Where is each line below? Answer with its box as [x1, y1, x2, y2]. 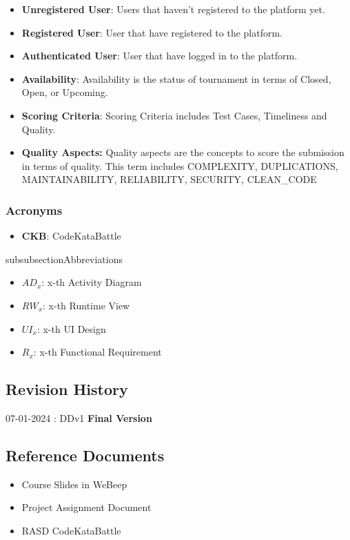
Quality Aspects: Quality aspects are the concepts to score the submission [21, 145, 344, 160]
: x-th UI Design [37, 321, 106, 336]
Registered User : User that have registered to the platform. [21, 25, 282, 39]
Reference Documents [6, 444, 165, 465]
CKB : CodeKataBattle [21, 229, 121, 243]
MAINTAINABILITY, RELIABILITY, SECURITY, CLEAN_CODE [21, 172, 317, 186]
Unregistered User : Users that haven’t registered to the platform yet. [21, 2, 325, 16]
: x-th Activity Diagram [41, 275, 142, 289]
